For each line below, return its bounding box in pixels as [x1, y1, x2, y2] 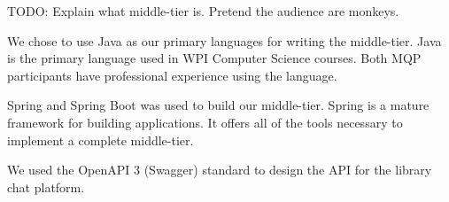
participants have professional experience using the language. [7, 66, 337, 84]
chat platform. [7, 177, 85, 196]
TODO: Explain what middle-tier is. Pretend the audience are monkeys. [7, 2, 399, 19]
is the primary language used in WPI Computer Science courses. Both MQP [7, 49, 422, 67]
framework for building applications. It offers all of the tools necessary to [7, 113, 403, 131]
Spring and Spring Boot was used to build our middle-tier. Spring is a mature [7, 96, 430, 114]
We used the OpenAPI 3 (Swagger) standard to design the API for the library [7, 160, 432, 179]
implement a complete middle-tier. [7, 130, 194, 149]
